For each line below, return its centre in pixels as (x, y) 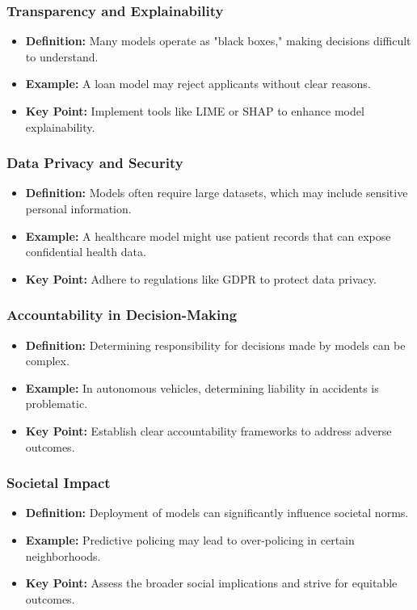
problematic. (57, 404)
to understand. (62, 56)
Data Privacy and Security (95, 163)
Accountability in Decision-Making (122, 315)
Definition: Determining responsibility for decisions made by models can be (215, 345)
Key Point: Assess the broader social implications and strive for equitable (211, 583)
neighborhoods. (63, 555)
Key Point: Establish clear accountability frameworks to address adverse (208, 430)
